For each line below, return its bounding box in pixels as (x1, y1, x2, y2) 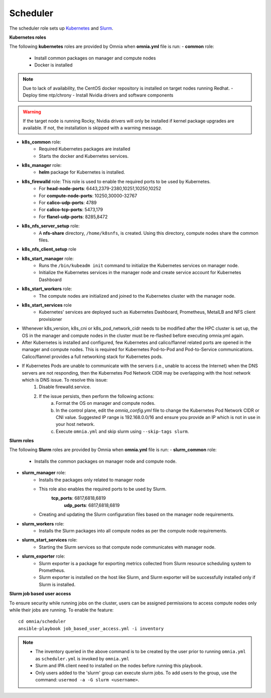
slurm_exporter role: (22, 553, 65, 559)
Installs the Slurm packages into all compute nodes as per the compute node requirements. (39, 528, 228, 534)
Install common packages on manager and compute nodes (34, 55, 156, 61)
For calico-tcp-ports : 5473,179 (39, 207, 103, 213)
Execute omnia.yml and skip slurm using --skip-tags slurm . (56, 428, 189, 434)
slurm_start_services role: (22, 537, 78, 543)
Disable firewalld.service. (39, 384, 91, 390)
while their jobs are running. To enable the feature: (9, 606, 114, 613)
